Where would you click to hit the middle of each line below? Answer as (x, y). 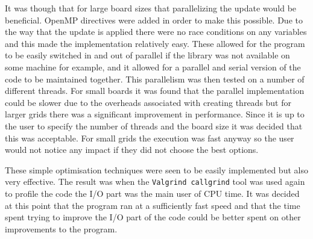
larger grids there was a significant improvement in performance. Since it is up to (155, 114)
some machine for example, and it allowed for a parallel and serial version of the (153, 67)
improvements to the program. (61, 228)
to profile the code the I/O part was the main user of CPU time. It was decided (152, 193)
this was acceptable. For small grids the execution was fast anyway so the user (150, 138)
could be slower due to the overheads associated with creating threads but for (148, 102)
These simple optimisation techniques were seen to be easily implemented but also (156, 169)
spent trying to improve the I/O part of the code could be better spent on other (153, 217)
